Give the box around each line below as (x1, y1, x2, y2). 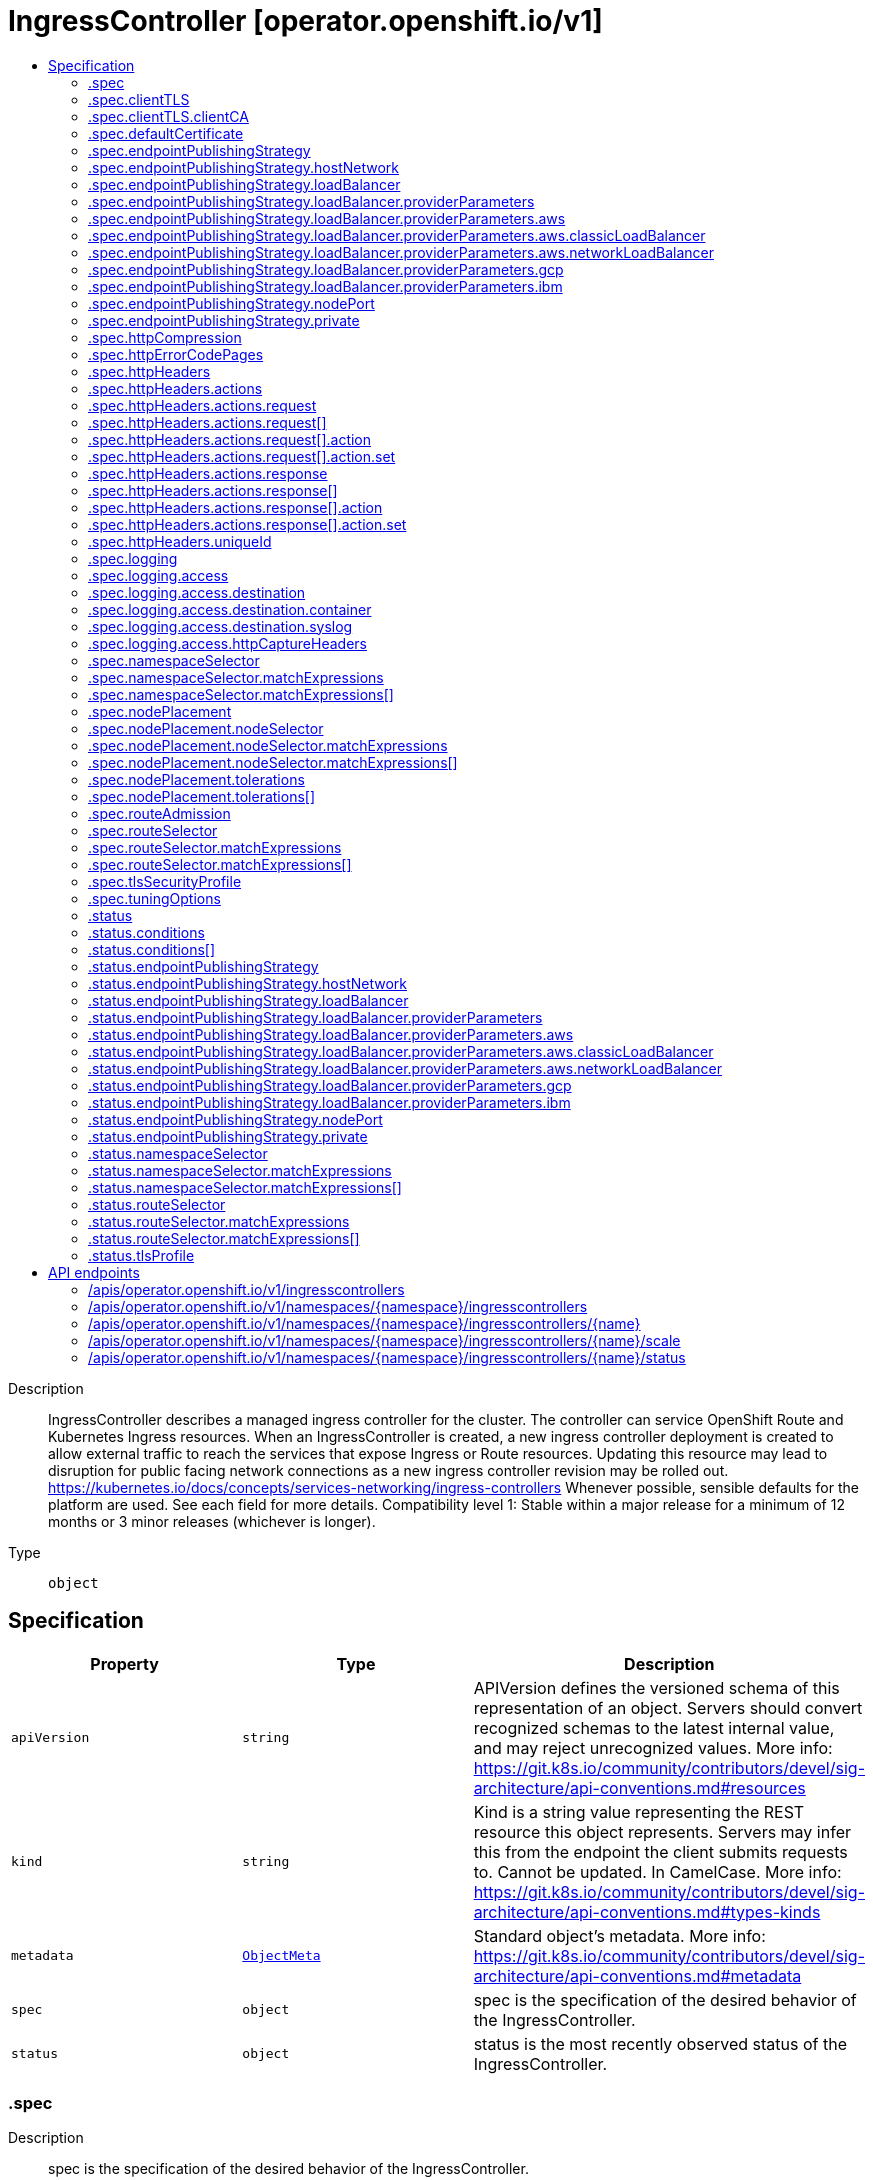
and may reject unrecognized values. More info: (473, 1737, 833, 1758)
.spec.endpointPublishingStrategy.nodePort (88, 294, 375, 312)
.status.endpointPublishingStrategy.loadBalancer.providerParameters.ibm (88, 1093, 571, 1111)
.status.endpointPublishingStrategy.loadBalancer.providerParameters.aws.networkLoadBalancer (88, 1059, 723, 1077)
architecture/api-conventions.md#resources (473, 1777, 806, 1798)
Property (90, 1653, 159, 1674)
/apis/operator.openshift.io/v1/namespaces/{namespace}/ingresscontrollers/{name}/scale (88, 1331, 681, 1349)
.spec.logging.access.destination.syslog (88, 617, 353, 635)
